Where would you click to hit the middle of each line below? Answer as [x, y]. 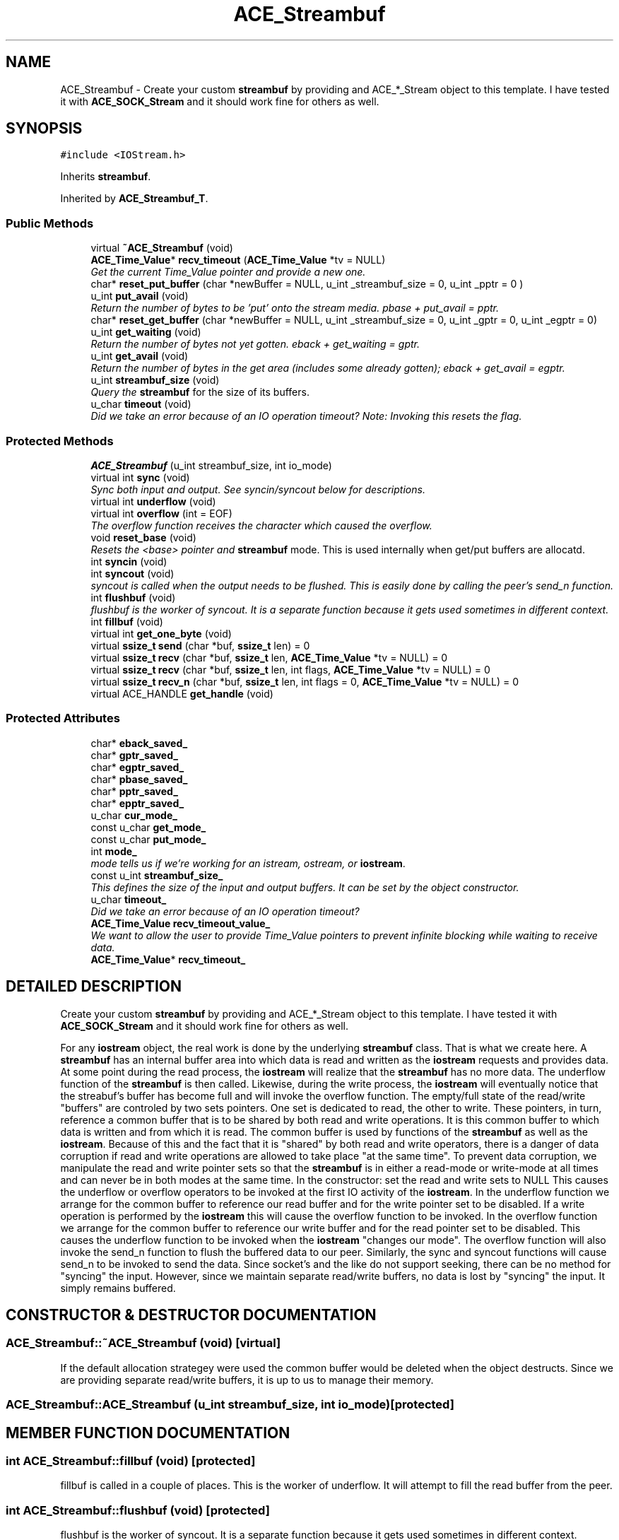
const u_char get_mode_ [148, 827]
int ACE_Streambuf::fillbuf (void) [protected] [131, 1460]
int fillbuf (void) [127, 621]
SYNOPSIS [44, 129]
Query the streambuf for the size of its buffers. [200, 392]
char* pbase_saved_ [139, 779]
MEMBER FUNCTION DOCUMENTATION [148, 1433]
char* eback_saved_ [139, 743]
